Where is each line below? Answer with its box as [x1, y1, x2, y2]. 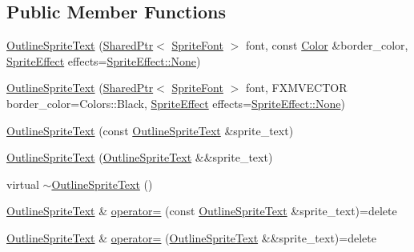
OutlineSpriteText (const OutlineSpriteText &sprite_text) [6, 122, 294, 138]
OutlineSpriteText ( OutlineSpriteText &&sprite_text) [6, 149, 273, 166]
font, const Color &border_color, [245, 37, 408, 54]
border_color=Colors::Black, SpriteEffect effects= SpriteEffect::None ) [6, 94, 345, 111]
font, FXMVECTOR [245, 79, 348, 96]
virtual [6, 175, 39, 192]
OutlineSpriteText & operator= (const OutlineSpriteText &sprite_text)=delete [6, 202, 397, 219]
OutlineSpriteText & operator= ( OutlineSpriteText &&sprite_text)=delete [6, 229, 376, 246]
